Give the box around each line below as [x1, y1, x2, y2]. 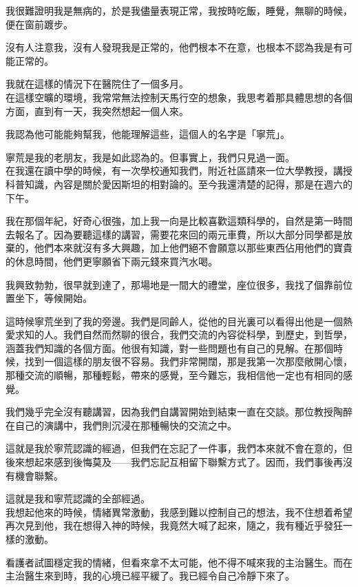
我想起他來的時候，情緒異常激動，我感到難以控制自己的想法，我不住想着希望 [6, 504, 352, 519]
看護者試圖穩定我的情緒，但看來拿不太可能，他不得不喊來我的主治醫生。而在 [6, 555, 352, 569]
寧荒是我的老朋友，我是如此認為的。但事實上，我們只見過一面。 [6, 150, 295, 164]
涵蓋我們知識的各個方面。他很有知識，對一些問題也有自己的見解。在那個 [6, 340, 333, 355]
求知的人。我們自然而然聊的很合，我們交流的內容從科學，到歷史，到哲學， [14, 327, 352, 342]
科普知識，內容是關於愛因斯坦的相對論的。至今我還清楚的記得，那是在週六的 [6, 176, 352, 191]
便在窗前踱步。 [6, 17, 73, 31]
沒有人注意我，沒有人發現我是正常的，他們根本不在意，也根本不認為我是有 [6, 40, 343, 54]
